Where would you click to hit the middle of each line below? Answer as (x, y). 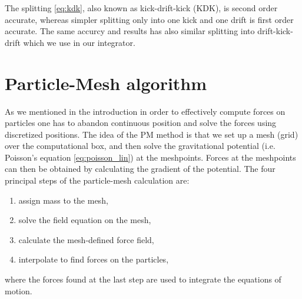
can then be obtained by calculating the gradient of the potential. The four (140, 169)
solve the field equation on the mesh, (85, 220)
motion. (19, 290)
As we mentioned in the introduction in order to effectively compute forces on (145, 111)
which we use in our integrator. (79, 42)
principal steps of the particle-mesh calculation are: (97, 180)
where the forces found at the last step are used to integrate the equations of (143, 279)
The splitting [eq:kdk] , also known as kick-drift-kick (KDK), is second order (141, 8)
